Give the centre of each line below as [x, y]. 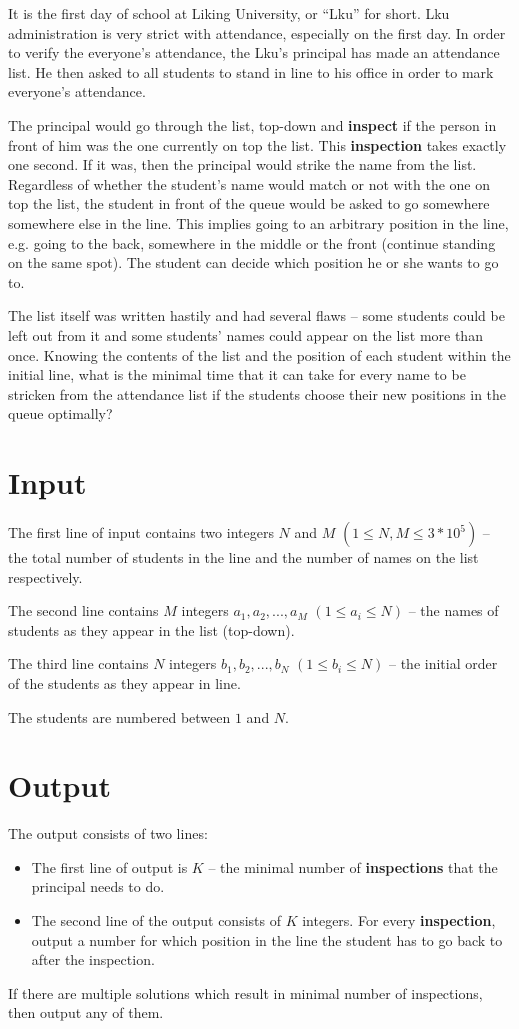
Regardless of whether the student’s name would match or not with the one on [249, 183]
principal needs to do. [98, 886]
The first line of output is [109, 866]
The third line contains [78, 663]
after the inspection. [93, 959]
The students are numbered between [119, 716]
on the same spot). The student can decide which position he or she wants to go [253, 262]
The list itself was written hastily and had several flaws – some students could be [256, 315]
